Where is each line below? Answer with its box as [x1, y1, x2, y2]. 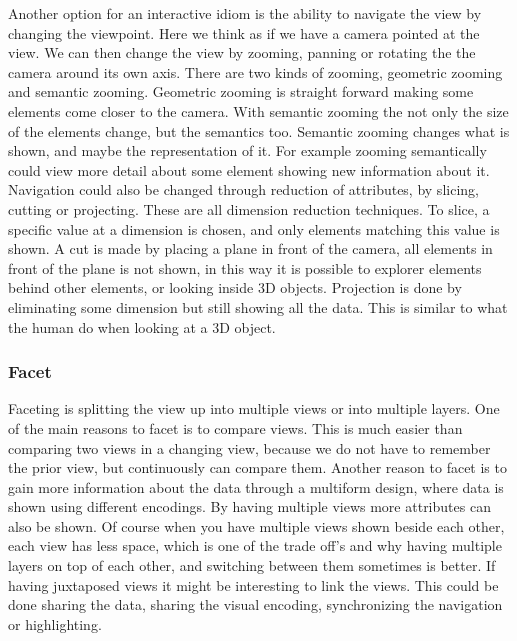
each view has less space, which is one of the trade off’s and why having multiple [8, 535, 502, 556]
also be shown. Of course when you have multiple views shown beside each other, [8, 515, 505, 536]
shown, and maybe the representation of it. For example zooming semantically [8, 140, 487, 161]
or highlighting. [8, 613, 102, 634]
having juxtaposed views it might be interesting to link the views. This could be [8, 574, 499, 595]
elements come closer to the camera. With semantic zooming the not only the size [8, 100, 509, 121]
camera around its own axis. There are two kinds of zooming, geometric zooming [8, 61, 503, 82]
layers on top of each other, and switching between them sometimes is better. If [8, 555, 496, 576]
